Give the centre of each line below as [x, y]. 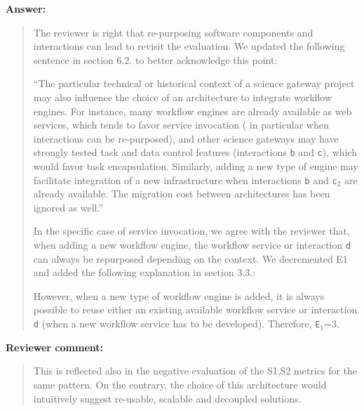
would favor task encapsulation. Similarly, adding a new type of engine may [196, 166]
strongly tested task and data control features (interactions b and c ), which [195, 152]
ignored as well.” [68, 207]
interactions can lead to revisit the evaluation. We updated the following [189, 46]
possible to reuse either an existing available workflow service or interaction [195, 309]
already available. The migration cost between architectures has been [182, 194]
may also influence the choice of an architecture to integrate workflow [183, 97]
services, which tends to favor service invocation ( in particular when [181, 125]
